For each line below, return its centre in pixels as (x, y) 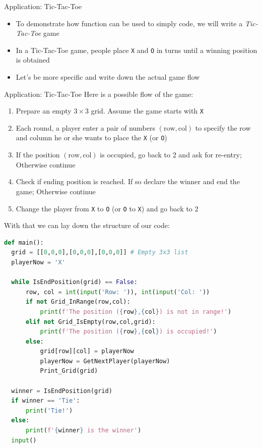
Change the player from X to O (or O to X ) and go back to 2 (107, 208)
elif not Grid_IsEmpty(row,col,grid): (90, 322)
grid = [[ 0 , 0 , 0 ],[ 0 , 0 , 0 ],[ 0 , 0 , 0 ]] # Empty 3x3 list (100, 253)
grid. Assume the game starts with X (147, 111)
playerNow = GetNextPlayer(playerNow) (105, 361)
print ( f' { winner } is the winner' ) (83, 431)
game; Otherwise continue (56, 191)
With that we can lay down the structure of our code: (87, 225)
